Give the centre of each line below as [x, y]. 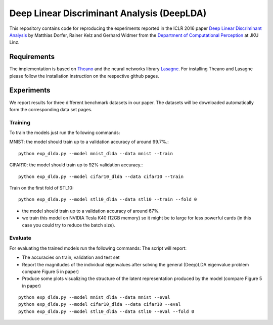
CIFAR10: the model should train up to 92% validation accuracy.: [76, 165]
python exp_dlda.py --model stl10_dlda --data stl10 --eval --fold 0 [106, 311]
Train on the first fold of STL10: [41, 188]
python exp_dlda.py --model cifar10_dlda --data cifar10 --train [101, 176]
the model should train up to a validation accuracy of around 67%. [91, 211]
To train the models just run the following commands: [65, 133]
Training [20, 122]
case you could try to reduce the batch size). [69, 225]
